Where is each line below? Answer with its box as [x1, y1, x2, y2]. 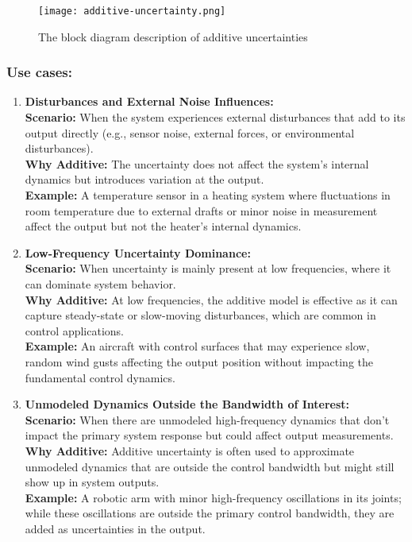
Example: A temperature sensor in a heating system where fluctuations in [25, 187, 391, 203]
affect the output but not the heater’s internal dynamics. [25, 218, 302, 234]
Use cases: [6, 62, 72, 82]
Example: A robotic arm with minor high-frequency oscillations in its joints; [25, 489, 402, 505]
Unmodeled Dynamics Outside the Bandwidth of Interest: [25, 396, 350, 412]
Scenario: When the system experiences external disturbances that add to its [25, 109, 406, 126]
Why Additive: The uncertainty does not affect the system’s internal [25, 155, 369, 172]
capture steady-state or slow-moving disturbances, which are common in [25, 307, 376, 323]
